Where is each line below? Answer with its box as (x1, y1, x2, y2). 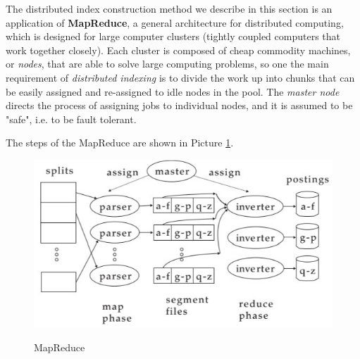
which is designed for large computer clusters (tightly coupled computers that (6, 29, 341, 44)
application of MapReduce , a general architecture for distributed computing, (6, 15, 344, 30)
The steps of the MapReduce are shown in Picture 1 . (6, 135, 234, 150)
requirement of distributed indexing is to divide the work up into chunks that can (6, 70, 355, 84)
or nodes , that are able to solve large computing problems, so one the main (6, 56, 329, 71)
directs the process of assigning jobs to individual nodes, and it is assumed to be (6, 98, 353, 113)
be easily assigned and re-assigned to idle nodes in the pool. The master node (6, 84, 340, 99)
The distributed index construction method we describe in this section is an (6, 1, 333, 15)
